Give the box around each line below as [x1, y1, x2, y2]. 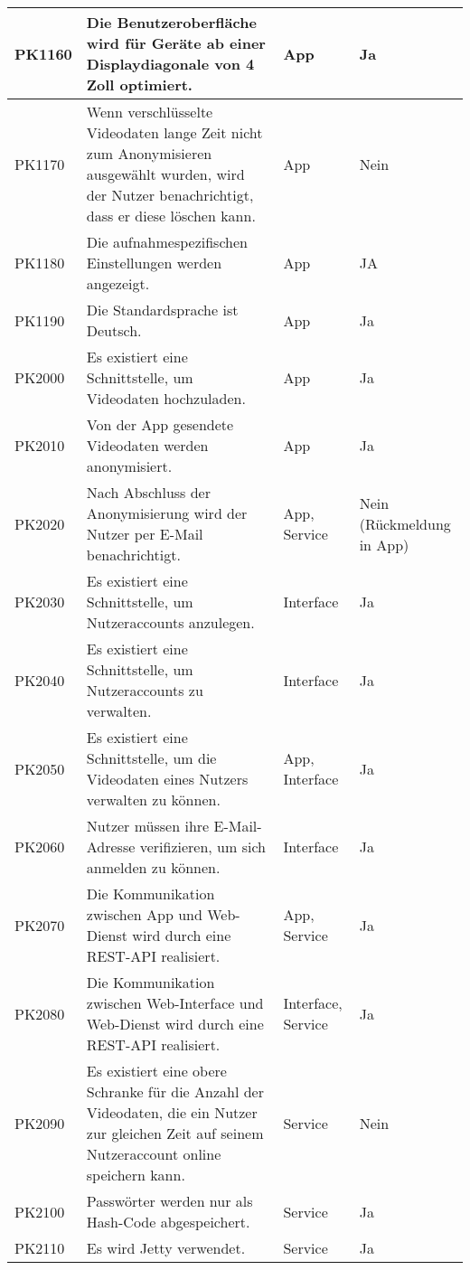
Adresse [86, 836, 136, 857]
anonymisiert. [86, 456, 173, 476]
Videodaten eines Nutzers [86, 768, 249, 789]
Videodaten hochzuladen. [86, 388, 246, 409]
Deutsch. [86, 320, 142, 341]
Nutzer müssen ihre [86, 815, 210, 836]
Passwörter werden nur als [86, 1190, 253, 1211]
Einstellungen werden [86, 252, 222, 273]
